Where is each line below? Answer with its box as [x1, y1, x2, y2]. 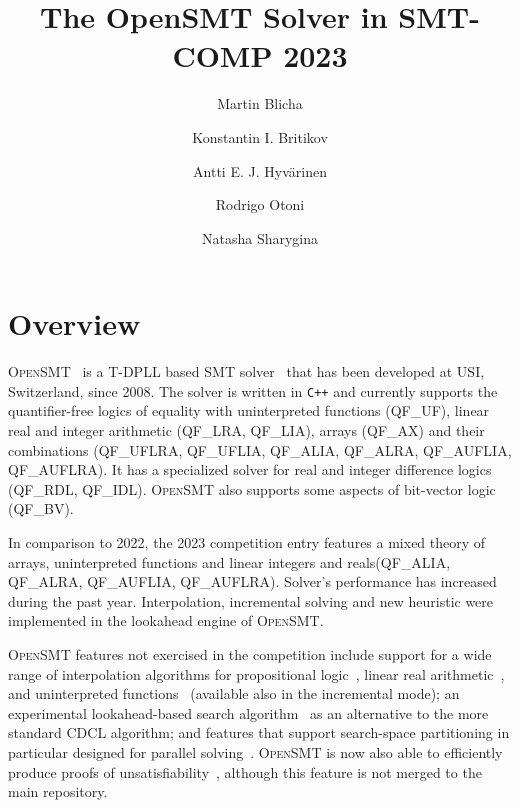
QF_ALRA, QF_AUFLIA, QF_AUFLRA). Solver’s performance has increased [8, 571, 497, 592]
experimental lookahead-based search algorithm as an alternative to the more [8, 702, 489, 723]
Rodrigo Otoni [215, 194, 305, 215]
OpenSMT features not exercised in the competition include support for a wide [8, 644, 492, 664]
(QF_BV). [8, 498, 74, 519]
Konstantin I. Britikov [192, 126, 328, 147]
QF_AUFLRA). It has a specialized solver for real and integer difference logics [8, 459, 492, 480]
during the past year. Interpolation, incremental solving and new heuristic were [8, 590, 494, 611]
